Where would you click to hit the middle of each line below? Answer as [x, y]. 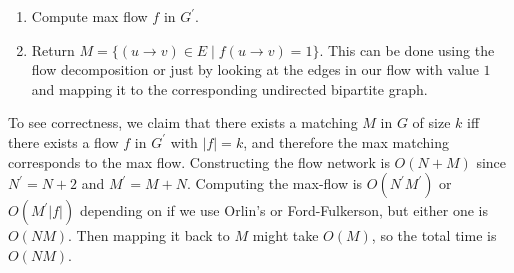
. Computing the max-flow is [275, 183]
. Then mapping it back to [149, 235]
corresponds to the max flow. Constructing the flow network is [199, 161]
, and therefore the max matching [346, 141]
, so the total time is [434, 235]
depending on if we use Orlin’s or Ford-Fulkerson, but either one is [283, 210]
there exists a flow [63, 141]
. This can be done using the [407, 49]
